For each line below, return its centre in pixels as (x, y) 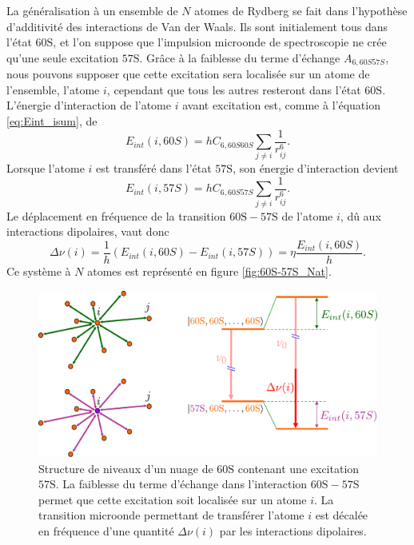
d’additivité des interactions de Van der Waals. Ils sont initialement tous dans (197, 26)
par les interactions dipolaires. (293, 530)
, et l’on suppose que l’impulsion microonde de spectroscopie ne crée (220, 42)
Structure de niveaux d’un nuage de (126, 468)
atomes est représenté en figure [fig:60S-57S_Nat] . (209, 271)
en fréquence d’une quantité (106, 530)
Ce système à (39, 271)
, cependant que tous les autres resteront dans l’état (234, 89)
